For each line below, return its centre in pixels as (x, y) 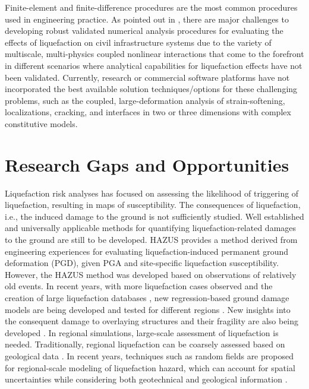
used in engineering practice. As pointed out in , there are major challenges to (147, 19)
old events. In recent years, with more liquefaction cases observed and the (139, 286)
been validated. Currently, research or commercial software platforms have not (147, 77)
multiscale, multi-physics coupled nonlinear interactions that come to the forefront (154, 54)
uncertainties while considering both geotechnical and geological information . (146, 379)
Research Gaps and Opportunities (147, 164)
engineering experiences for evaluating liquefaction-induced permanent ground (147, 251)
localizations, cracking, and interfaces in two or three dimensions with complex (148, 112)
